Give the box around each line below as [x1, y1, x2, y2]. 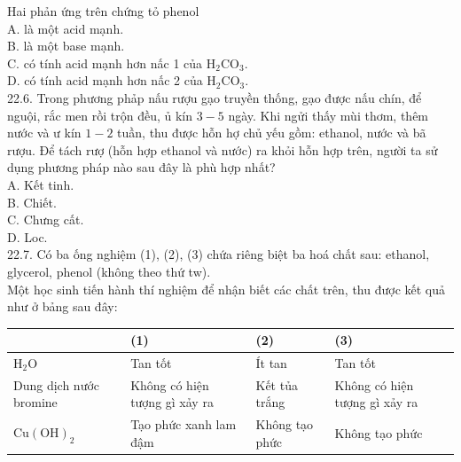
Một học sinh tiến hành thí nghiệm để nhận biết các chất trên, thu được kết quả [7, 279, 446, 298]
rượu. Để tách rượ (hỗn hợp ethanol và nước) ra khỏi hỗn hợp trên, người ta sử [7, 140, 438, 159]
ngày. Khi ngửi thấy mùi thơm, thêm [228, 106, 429, 124]
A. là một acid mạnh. [7, 19, 124, 37]
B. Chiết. [7, 192, 57, 211]
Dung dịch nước [13, 375, 100, 394]
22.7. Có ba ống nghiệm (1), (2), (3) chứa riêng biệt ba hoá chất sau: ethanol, [7, 245, 430, 263]
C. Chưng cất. [7, 210, 84, 229]
